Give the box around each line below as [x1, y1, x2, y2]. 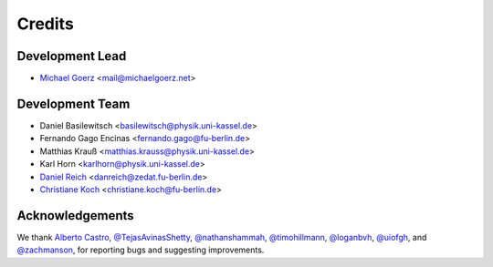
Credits [16, 14, 75, 34]
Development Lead [16, 48, 127, 64]
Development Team [16, 96, 131, 111]
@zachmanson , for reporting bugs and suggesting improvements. [16, 244, 265, 255]
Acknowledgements [16, 208, 134, 223]
